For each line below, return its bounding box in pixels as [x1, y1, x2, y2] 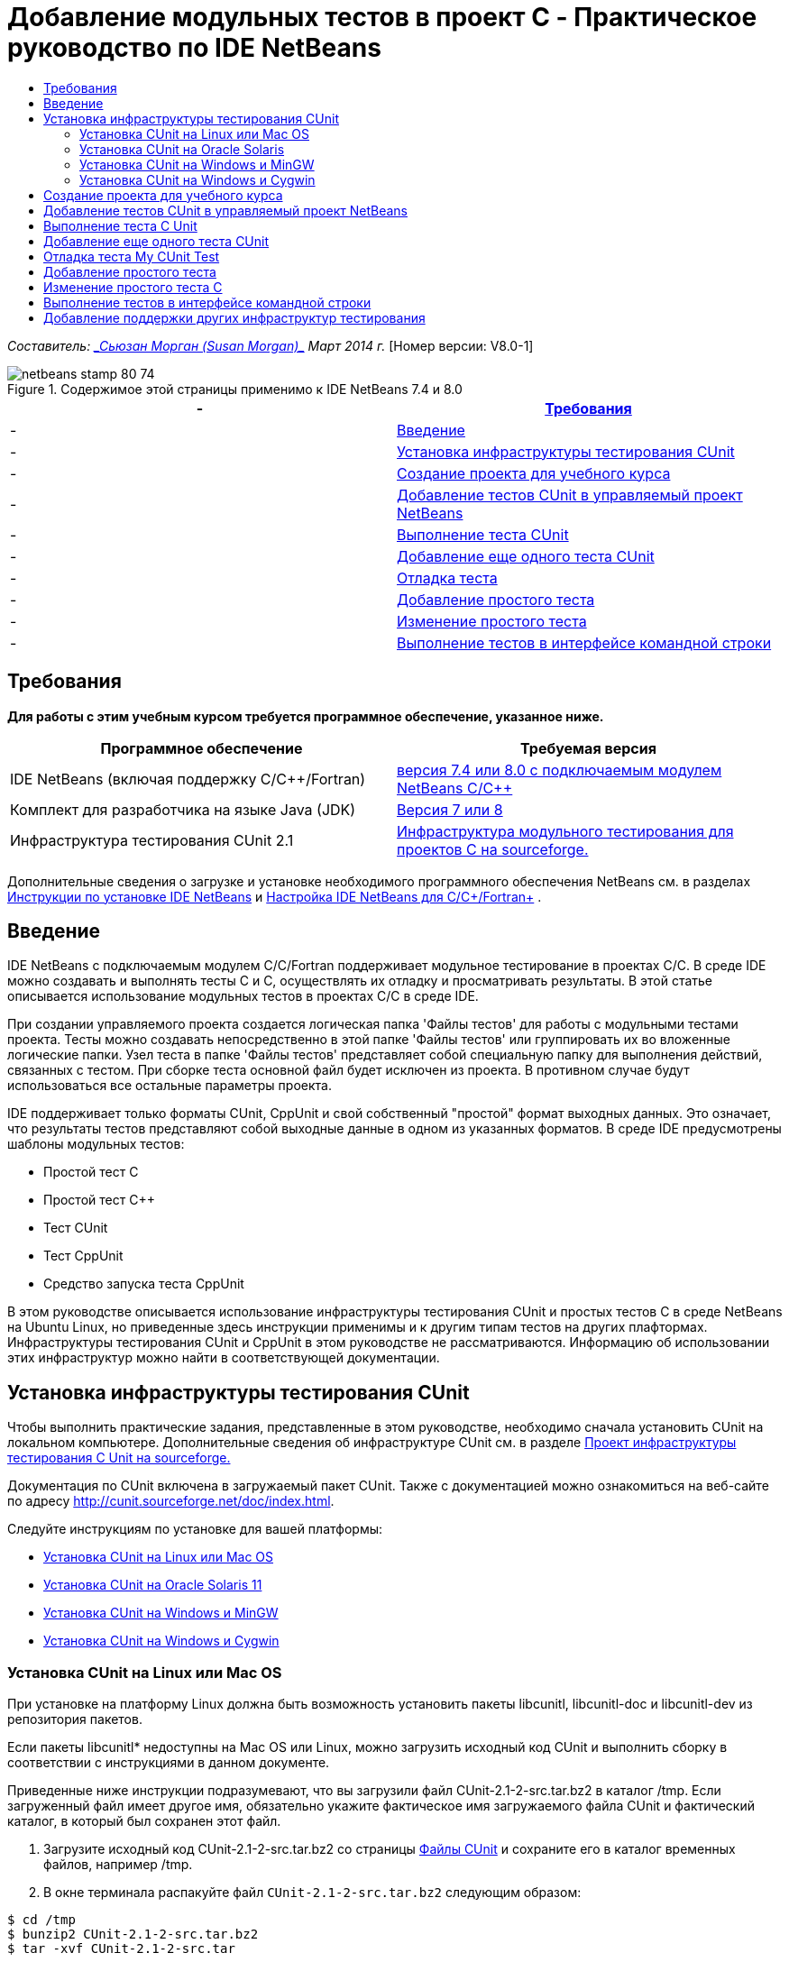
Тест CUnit [43, 1220, 108, 1236]
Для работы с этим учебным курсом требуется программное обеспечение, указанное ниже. [7, 708, 604, 724]
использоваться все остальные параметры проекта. [7, 1077, 332, 1094]
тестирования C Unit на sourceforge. [7, 1450, 231, 1466]
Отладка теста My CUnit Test [43, 248, 220, 264]
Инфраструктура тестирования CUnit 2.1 [10, 830, 294, 849]
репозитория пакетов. [7, 1711, 142, 1728]
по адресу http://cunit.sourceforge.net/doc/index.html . [7, 1493, 335, 1509]
